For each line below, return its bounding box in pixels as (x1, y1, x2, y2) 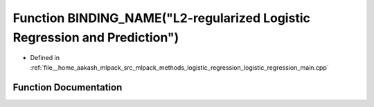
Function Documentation (12, 81, 123, 93)
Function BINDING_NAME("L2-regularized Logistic (12, 10, 311, 26)
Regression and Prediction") (12, 30, 179, 45)
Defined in (30, 54, 60, 62)
